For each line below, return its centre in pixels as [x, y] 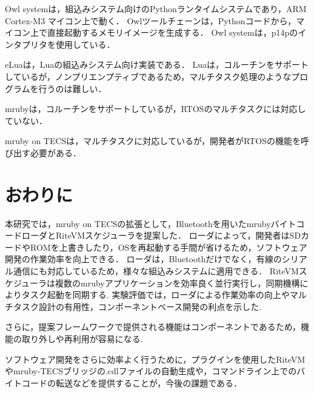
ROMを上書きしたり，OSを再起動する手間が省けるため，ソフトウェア [169, 247]
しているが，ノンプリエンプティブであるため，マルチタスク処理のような [148, 76]
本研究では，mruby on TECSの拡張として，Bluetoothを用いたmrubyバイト [151, 223]
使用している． [85, 44]
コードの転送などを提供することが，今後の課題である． [132, 382]
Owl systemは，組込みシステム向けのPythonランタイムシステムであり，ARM [156, 8]
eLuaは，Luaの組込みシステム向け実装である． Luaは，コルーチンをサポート [157, 64]
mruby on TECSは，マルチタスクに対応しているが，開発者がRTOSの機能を [153, 141]
